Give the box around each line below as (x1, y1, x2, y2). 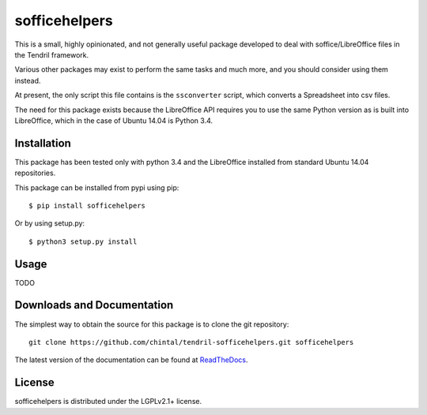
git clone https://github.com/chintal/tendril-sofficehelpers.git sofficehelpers (28, 338, 354, 346)
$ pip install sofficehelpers (28, 201, 146, 210)
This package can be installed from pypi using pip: (14, 182, 179, 193)
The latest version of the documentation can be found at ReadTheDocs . (14, 355, 248, 365)
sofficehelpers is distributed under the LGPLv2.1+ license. (14, 397, 202, 406)
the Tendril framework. (14, 50, 89, 59)
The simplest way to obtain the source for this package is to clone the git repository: (14, 320, 289, 329)
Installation (14, 136, 71, 150)
